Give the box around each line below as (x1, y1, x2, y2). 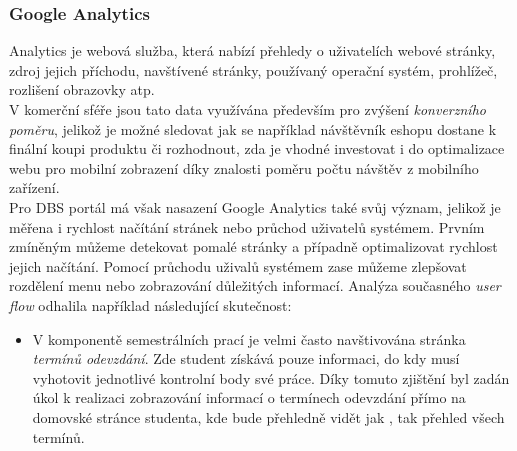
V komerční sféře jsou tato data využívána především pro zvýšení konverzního (9, 99, 486, 119)
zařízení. (9, 177, 60, 198)
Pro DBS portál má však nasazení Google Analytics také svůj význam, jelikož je (9, 196, 501, 217)
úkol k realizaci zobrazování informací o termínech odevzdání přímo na (32, 387, 466, 408)
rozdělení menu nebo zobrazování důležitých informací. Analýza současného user (9, 275, 501, 296)
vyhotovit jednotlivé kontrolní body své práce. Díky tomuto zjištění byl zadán (32, 367, 510, 388)
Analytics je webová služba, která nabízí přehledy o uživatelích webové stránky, (9, 40, 496, 61)
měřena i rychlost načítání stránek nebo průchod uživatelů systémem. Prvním (9, 216, 485, 237)
